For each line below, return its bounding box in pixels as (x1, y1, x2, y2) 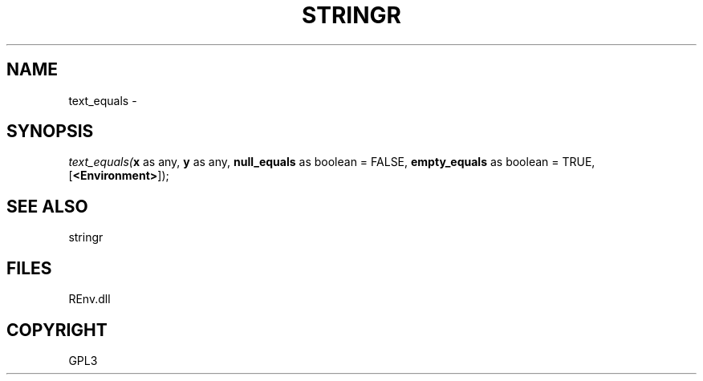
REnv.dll (68, 292, 111, 306)
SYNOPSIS (6, 121, 94, 142)
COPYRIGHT (6, 319, 108, 340)
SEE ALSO (6, 196, 88, 217)
